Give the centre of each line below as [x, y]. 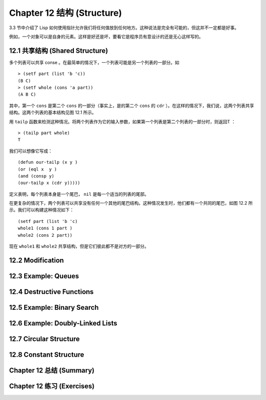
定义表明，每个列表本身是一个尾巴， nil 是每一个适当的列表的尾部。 [79, 194]
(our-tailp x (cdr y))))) [49, 183]
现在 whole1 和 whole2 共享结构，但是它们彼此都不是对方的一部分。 [79, 246]
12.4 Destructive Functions [51, 292]
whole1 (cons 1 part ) [45, 228]
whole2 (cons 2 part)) [45, 235]
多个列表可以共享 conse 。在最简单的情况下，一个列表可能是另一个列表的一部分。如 [94, 62]
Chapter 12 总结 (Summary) [52, 370]
